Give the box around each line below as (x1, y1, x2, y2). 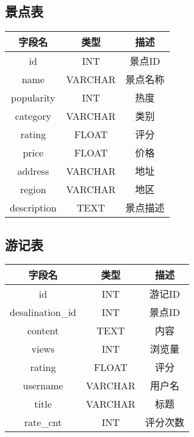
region (20, 182, 46, 196)
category (15, 108, 51, 123)
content (27, 323, 59, 337)
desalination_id (10, 304, 77, 319)
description (10, 200, 57, 215)
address (17, 163, 49, 178)
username (23, 378, 63, 392)
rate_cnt (24, 414, 62, 429)
